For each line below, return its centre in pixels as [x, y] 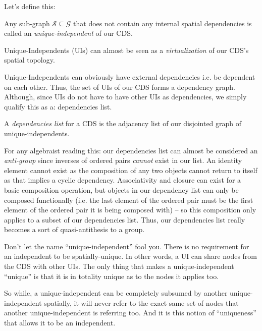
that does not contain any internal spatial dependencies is [163, 23]
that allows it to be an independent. [60, 323]
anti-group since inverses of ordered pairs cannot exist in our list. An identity [123, 160]
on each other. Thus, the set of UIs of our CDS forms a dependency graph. [120, 87]
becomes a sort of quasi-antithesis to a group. [74, 229]
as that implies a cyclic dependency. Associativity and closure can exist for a [123, 180]
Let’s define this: [30, 6]
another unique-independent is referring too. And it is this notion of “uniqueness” [130, 313]
